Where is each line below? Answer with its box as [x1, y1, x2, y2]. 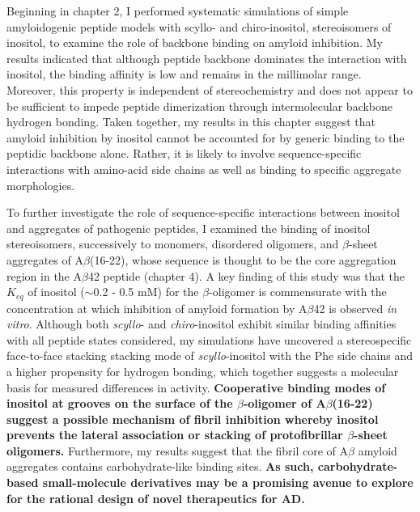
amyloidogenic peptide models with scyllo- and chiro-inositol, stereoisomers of [6, 18, 392, 35]
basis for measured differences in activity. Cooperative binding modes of [6, 379, 386, 396]
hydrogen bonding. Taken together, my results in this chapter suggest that [6, 113, 375, 130]
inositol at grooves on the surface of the [6, 395, 233, 412]
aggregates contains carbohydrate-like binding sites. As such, [6, 458, 314, 475]
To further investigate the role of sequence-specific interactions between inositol [6, 204, 400, 221]
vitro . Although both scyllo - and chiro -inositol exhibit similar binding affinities [6, 315, 397, 332]
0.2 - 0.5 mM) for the [93, 283, 199, 300]
